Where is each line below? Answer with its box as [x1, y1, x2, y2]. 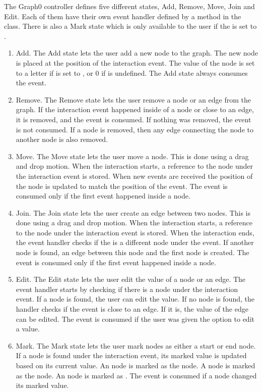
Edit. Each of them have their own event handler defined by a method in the [4, 11, 241, 21]
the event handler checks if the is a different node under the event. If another [16, 237, 254, 248]
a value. [16, 323, 40, 334]
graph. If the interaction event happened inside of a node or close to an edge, [16, 104, 254, 115]
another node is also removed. [16, 134, 108, 144]
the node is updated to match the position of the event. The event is [16, 180, 228, 191]
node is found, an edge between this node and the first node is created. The [16, 247, 249, 258]
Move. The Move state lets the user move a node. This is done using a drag [16, 151, 249, 161]
